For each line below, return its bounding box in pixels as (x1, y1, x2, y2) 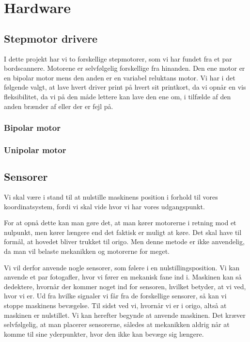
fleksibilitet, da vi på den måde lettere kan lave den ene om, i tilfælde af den (4, 91, 231, 101)
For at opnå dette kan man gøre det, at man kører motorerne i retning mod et (4, 218, 236, 228)
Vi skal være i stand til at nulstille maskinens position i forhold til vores (4, 192, 218, 202)
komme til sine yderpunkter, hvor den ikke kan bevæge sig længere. (4, 328, 204, 339)
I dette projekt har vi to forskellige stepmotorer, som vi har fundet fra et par (4, 53, 232, 63)
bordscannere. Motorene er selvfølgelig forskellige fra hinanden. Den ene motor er (4, 63, 245, 73)
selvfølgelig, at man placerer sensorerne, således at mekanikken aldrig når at (4, 319, 230, 329)
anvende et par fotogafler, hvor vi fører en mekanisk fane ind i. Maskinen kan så (4, 272, 242, 282)
